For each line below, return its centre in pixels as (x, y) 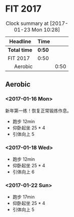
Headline (20, 41)
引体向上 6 (23, 172)
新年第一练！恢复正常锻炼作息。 (38, 111)
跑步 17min (24, 197)
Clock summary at (27, 23)
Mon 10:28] (46, 29)
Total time (20, 50)
